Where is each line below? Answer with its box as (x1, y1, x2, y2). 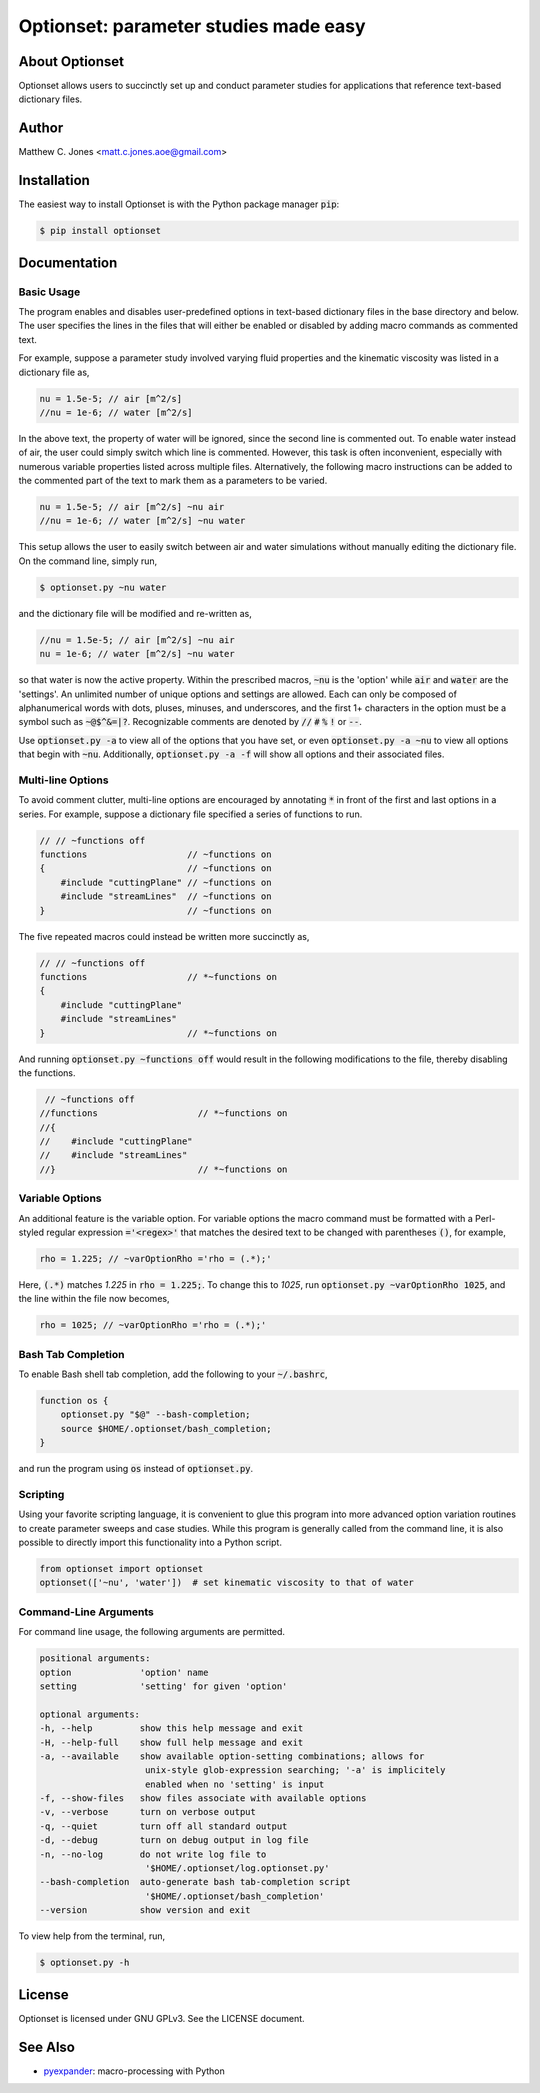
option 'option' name (39, 1666, 209, 1678)
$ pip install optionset (39, 225, 162, 237)
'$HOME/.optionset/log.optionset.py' (145, 1863, 330, 1874)
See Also (18, 2038, 75, 2055)
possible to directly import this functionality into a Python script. (18, 1536, 282, 1549)
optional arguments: (39, 1708, 140, 1720)
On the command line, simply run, (18, 555, 158, 567)
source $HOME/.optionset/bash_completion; (60, 1423, 272, 1434)
